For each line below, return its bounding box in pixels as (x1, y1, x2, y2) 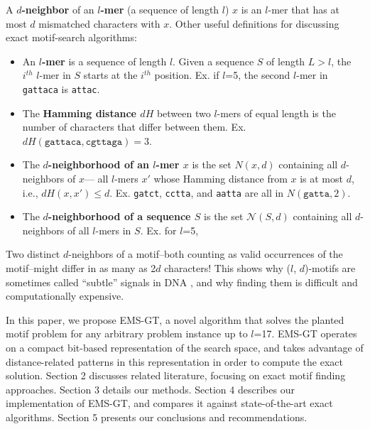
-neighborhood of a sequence (48, 209, 191, 224)
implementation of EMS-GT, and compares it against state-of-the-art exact (6, 396, 333, 411)
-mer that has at (268, 2, 339, 16)
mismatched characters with (38, 16, 160, 31)
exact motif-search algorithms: (6, 30, 137, 45)
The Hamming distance (22, 105, 136, 120)
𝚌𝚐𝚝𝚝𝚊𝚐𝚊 (85, 136, 123, 147)
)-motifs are (305, 261, 356, 276)
